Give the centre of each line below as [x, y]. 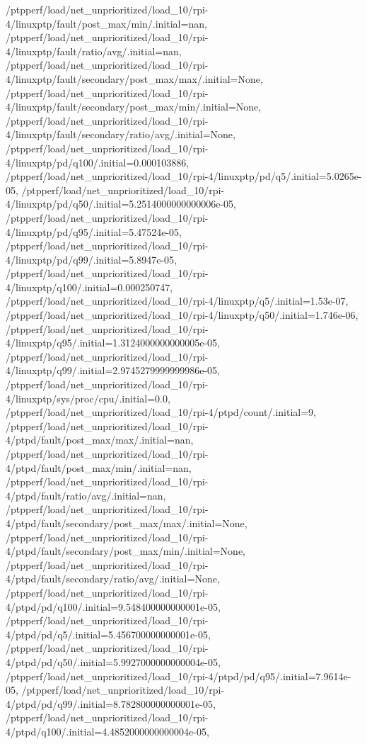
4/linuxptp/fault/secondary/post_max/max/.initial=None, [134, 78]
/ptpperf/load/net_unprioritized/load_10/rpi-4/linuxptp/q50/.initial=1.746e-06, [182, 315]
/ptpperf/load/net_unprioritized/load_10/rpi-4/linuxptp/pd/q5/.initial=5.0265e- [184, 176]
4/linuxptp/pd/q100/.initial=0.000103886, [98, 162]
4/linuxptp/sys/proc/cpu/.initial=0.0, [88, 398]
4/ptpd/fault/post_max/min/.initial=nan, [99, 467]
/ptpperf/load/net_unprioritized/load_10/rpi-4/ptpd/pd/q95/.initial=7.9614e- [179, 676]
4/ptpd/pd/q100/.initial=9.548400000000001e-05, [113, 606]
